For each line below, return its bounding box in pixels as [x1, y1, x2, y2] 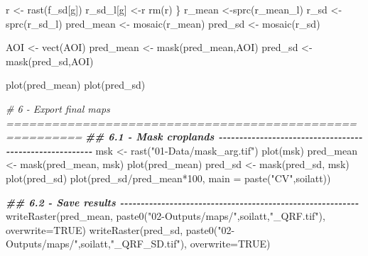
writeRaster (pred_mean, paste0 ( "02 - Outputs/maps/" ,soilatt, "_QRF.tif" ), [6, 208, 325, 223]
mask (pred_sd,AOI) [6, 53, 94, 68]
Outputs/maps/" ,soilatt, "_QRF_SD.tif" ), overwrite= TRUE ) [6, 236, 271, 251]
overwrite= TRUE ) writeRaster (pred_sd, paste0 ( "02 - [6, 222, 235, 237]
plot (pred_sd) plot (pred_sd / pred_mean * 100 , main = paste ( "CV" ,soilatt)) [6, 170, 331, 185]
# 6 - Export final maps [6, 101, 110, 116]
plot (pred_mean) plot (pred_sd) [6, 77, 146, 92]
